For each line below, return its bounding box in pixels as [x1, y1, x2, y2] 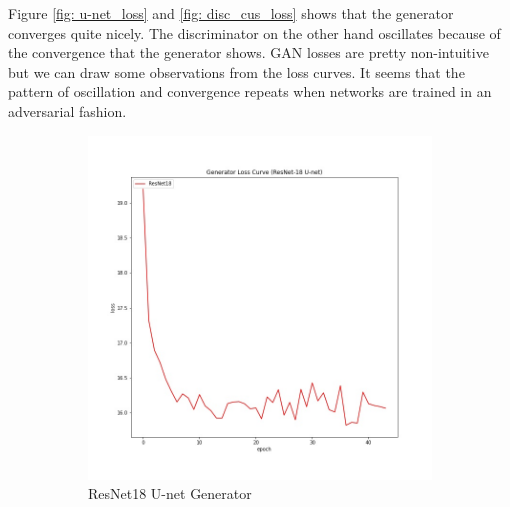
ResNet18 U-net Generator [88, 483, 252, 504]
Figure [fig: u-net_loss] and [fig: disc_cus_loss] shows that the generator [8, 3, 454, 23]
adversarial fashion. [8, 100, 127, 121]
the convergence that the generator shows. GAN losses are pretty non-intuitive [8, 42, 489, 63]
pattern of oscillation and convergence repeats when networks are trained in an [8, 81, 492, 102]
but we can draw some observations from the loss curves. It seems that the [8, 61, 465, 82]
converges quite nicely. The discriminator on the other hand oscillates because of [8, 22, 501, 43]
